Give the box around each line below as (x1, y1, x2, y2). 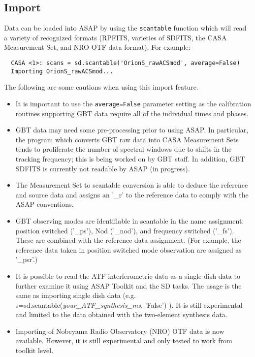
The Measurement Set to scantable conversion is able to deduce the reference (15, 180, 248, 190)
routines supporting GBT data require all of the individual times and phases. (15, 108, 249, 118)
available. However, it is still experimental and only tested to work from (15, 335, 232, 346)
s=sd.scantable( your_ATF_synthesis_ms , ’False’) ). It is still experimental (15, 299, 243, 310)
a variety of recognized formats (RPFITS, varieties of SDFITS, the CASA (4, 32, 227, 42)
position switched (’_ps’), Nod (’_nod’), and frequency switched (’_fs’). (15, 225, 234, 235)
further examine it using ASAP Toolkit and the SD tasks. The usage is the (15, 280, 242, 291)
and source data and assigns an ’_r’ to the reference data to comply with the (15, 189, 249, 199)
